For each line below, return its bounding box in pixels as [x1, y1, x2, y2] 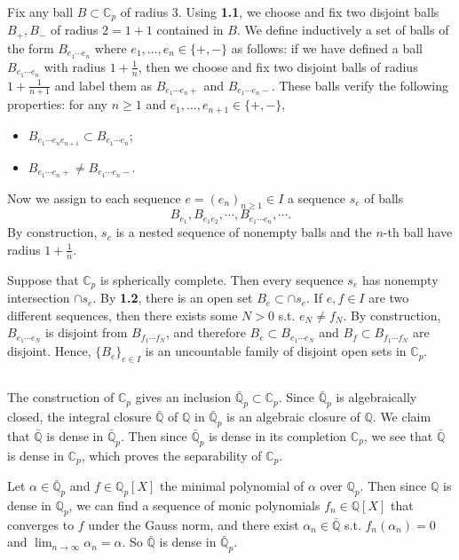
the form [7, 38, 54, 57]
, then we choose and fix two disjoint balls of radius [138, 57, 418, 75]
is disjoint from [45, 323, 128, 342]
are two [368, 288, 409, 307]
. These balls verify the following [271, 75, 448, 94]
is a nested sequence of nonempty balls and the [115, 223, 372, 241]
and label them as [54, 75, 152, 94]
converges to [7, 515, 75, 533]
